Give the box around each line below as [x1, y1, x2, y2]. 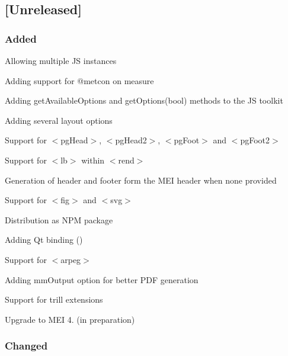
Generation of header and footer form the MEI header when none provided [5, 174, 277, 186]
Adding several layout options [5, 114, 113, 126]
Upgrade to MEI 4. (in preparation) [5, 313, 135, 325]
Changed [5, 338, 48, 353]
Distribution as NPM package [5, 213, 113, 226]
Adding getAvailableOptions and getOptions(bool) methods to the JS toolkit [5, 94, 283, 107]
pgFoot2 [240, 134, 270, 146]
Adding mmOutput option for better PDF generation [5, 273, 199, 286]
